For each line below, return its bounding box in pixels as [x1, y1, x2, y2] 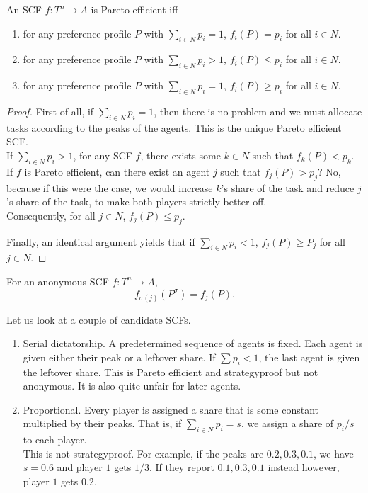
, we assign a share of [241, 416, 334, 431]
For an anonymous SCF [6, 273, 109, 288]
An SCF [6, 2, 42, 16]
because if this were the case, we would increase [6, 180, 213, 195]
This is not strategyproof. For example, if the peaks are [23, 446, 264, 460]
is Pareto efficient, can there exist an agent [24, 164, 210, 178]
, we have [314, 446, 354, 460]
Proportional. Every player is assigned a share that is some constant [23, 402, 319, 416]
